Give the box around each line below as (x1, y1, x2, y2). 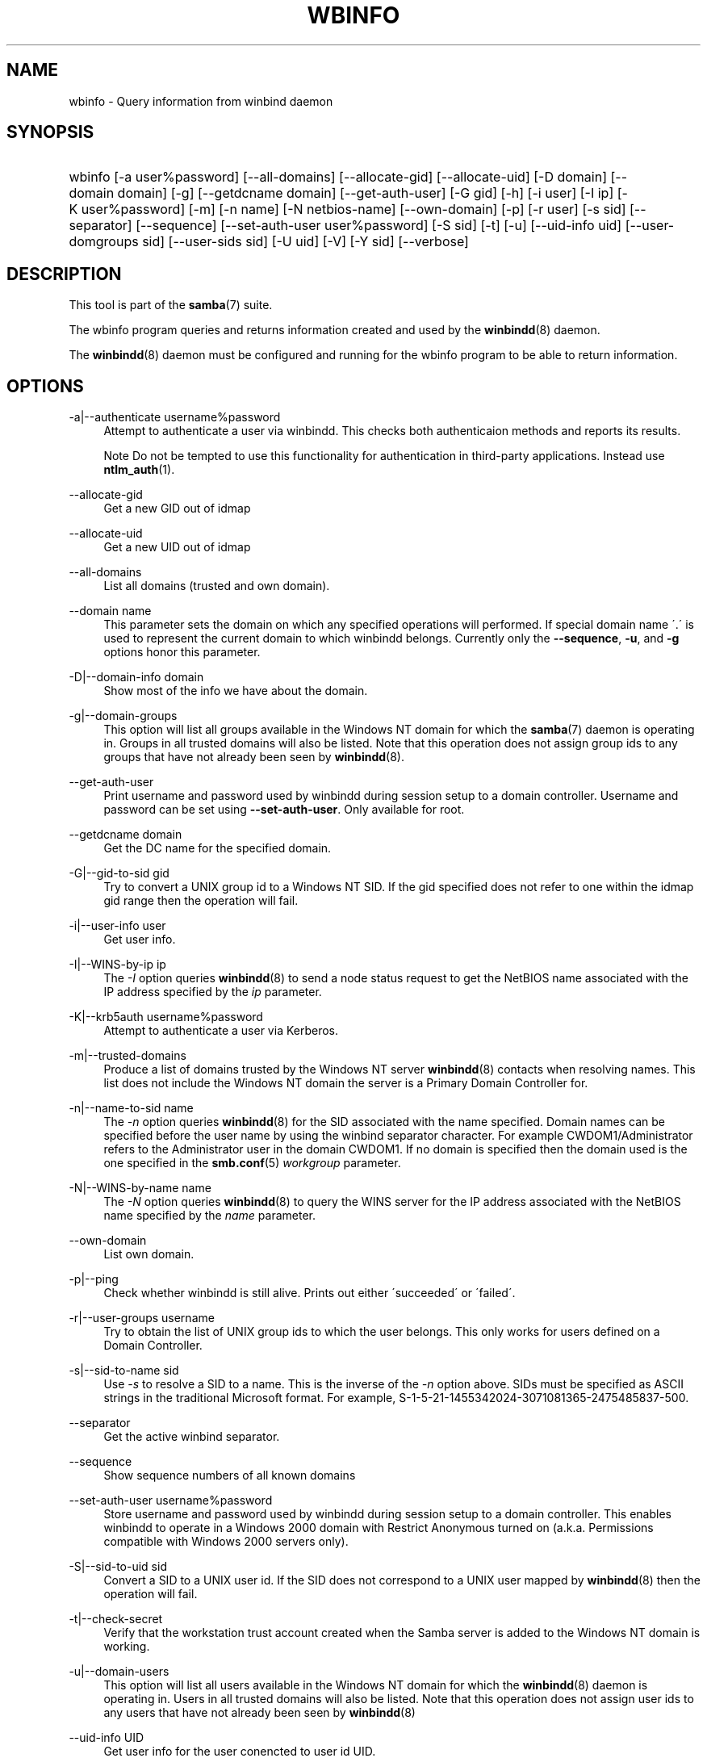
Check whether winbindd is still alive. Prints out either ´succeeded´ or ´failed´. (103, 1286, 516, 1300)
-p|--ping (69, 1272, 119, 1287)
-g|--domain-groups (69, 709, 178, 723)
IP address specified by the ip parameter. (103, 985, 322, 999)
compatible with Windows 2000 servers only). (103, 1534, 349, 1549)
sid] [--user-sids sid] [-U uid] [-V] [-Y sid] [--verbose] (142, 233, 469, 250)
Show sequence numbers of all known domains (103, 1468, 356, 1483)
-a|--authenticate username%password (69, 410, 281, 425)
